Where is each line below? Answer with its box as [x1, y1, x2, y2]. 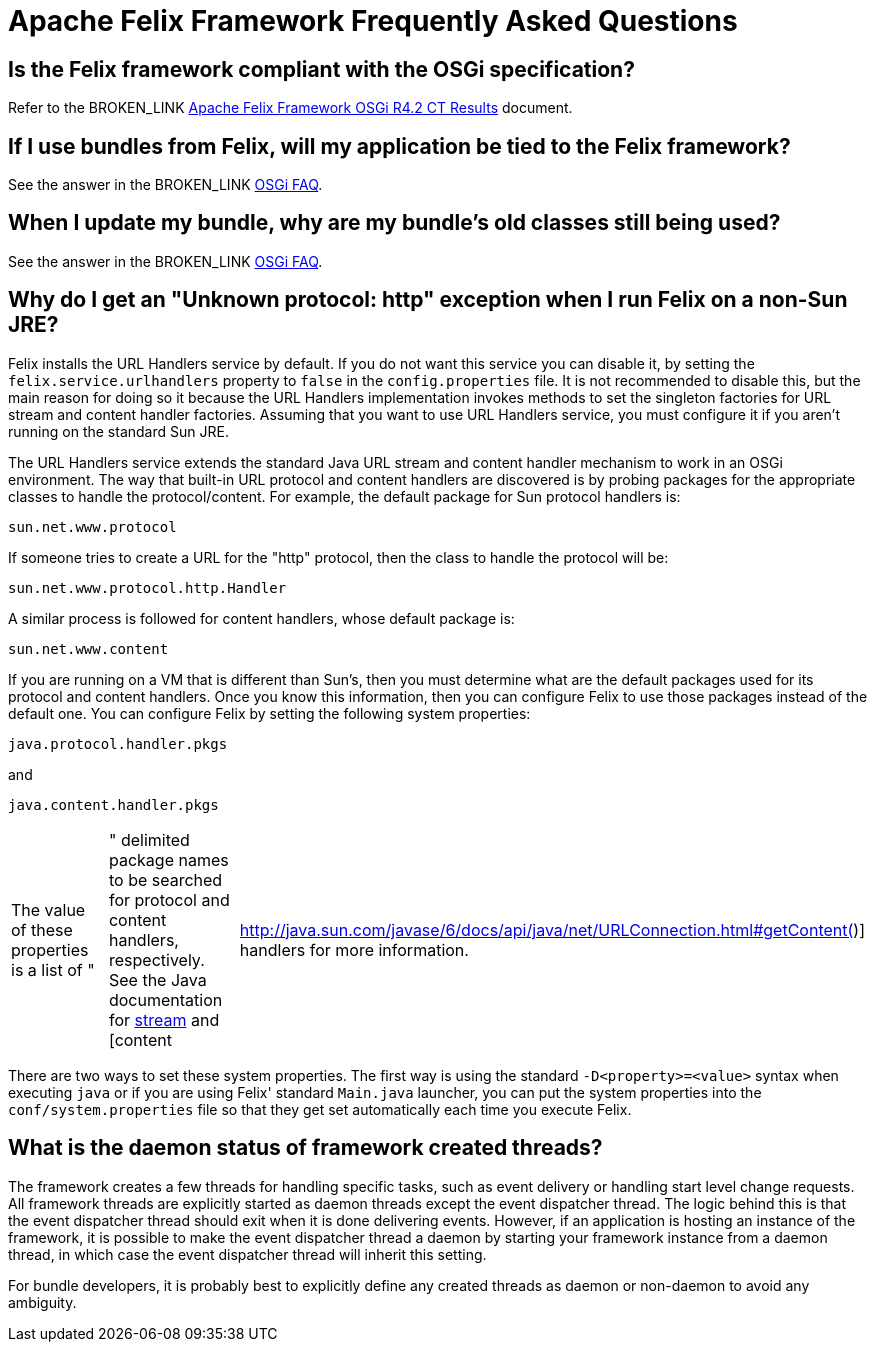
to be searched [108, 869, 223, 890]
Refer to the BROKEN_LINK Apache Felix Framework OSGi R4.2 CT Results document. [8, 99, 573, 117]
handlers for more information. [239, 939, 469, 960]
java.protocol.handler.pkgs [8, 735, 228, 752]
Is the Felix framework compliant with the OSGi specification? [8, 56, 635, 82]
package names [108, 849, 229, 870]
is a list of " [11, 959, 95, 980]
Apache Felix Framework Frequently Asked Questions [8, 4, 738, 38]
